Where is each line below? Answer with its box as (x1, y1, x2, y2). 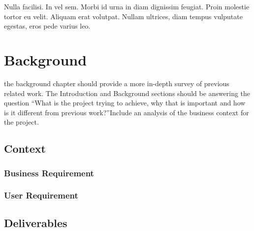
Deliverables (4, 215, 67, 230)
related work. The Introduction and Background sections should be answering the (4, 88, 251, 98)
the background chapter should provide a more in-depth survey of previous (4, 78, 229, 88)
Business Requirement (4, 166, 94, 179)
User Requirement (4, 189, 78, 201)
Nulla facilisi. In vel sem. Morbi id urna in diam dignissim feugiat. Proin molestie (4, 1, 250, 11)
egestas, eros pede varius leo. (4, 21, 91, 31)
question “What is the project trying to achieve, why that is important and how (4, 98, 246, 108)
